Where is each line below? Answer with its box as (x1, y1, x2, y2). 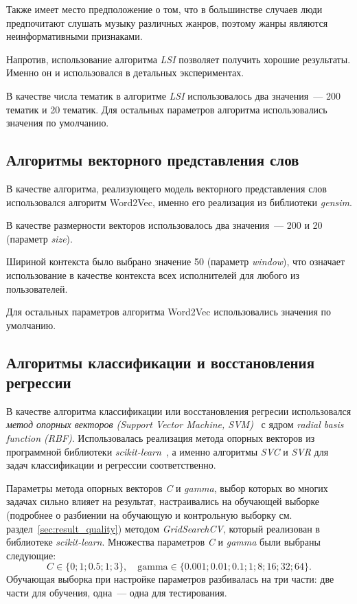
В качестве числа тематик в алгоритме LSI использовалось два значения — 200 (6, 88, 341, 102)
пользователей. (6, 281, 68, 295)
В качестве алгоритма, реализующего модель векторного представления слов (6, 181, 327, 195)
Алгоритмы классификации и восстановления (6, 351, 315, 372)
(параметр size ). (6, 231, 73, 245)
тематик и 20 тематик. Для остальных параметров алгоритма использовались (6, 102, 327, 116)
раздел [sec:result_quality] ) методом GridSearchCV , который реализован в (6, 521, 320, 535)
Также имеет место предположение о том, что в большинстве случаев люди (6, 2, 323, 16)
